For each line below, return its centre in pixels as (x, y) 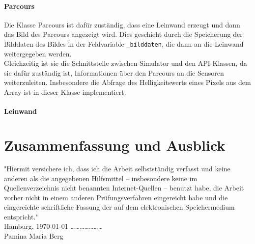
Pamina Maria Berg (34, 236)
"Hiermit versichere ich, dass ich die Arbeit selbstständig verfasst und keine (117, 168)
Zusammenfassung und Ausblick (115, 145)
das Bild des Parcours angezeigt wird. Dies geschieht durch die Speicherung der (123, 34)
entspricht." (21, 216)
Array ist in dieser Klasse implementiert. (65, 92)
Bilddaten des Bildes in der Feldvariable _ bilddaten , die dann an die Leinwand (124, 43)
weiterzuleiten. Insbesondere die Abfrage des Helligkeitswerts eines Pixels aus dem (127, 82)
